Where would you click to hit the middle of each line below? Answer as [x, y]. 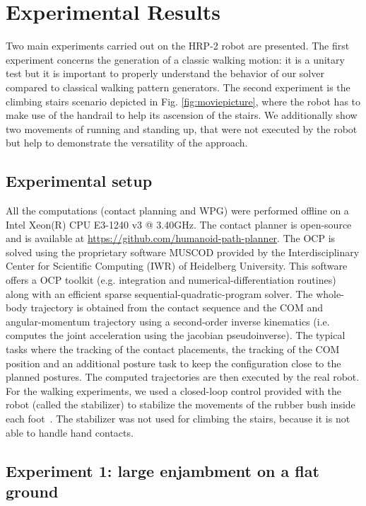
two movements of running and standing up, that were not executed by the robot [182, 128]
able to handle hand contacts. [70, 432]
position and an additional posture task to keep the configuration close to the [173, 363]
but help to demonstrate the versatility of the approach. [127, 143]
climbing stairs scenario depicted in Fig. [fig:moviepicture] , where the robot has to [183, 101]
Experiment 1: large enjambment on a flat [163, 470]
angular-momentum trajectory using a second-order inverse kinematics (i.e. [168, 321]
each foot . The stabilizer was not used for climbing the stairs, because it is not [178, 418]
